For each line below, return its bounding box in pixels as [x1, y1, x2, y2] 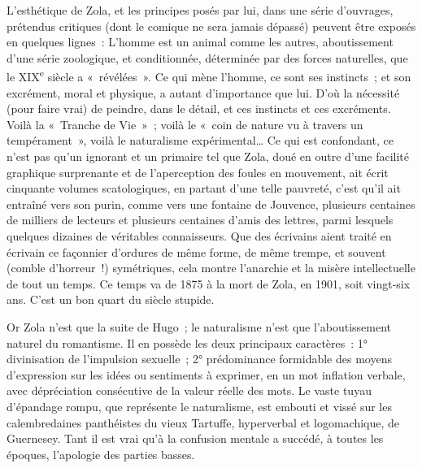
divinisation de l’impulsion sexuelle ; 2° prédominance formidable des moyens [7, 350, 392, 367]
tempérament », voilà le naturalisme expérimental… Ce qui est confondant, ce [7, 132, 394, 149]
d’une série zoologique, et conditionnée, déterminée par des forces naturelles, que [7, 49, 408, 66]
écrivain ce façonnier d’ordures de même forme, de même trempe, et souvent [7, 243, 386, 260]
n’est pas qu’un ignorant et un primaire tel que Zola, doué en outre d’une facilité [7, 148, 410, 164]
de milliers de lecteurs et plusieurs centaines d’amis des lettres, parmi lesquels [7, 211, 394, 228]
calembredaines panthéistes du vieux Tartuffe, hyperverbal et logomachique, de [7, 414, 399, 431]
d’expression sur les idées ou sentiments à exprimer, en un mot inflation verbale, [7, 366, 406, 383]
